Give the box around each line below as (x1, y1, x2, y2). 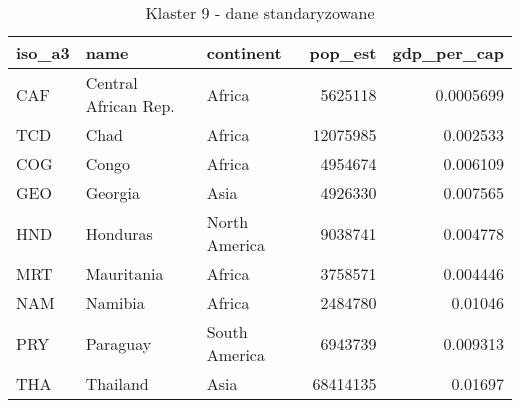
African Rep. (85, 94, 175, 117)
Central (85, 71, 138, 94)
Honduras (85, 221, 153, 245)
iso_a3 (16, 41, 70, 64)
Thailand (85, 372, 149, 395)
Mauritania (85, 262, 164, 285)
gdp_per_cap (392, 41, 504, 64)
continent (206, 41, 282, 64)
